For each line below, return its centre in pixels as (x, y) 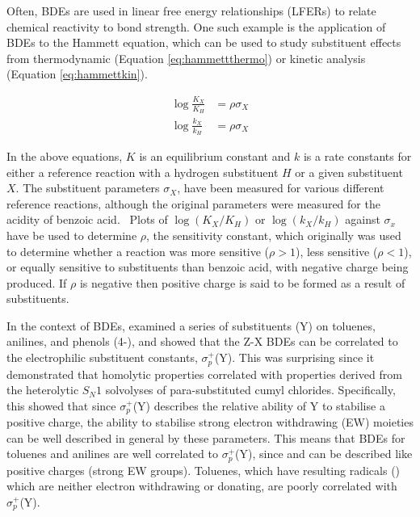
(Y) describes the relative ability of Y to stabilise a (259, 405)
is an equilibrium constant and (215, 156)
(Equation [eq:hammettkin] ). (77, 74)
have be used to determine (72, 235)
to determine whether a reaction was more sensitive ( (138, 251)
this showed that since (61, 405)
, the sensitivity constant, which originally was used (274, 235)
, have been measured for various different (281, 188)
